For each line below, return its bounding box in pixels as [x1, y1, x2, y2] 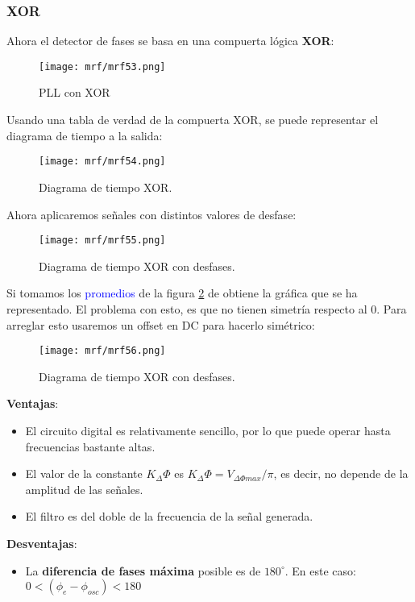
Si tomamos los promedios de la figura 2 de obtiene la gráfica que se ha [6, 284, 358, 301]
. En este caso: [284, 562, 356, 579]
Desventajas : [6, 534, 77, 551]
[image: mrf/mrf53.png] [39, 60, 166, 73]
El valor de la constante [25, 465, 143, 482]
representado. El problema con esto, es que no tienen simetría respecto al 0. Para [6, 300, 407, 317]
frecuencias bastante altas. [25, 438, 156, 455]
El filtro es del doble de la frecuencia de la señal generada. [25, 508, 313, 525]
